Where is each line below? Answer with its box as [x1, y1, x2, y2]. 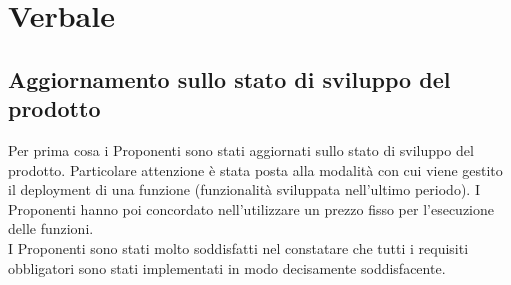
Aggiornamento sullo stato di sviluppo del [8, 63, 451, 94]
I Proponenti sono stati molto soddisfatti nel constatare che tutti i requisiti [8, 237, 469, 258]
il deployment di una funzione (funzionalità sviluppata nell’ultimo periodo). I [8, 179, 480, 200]
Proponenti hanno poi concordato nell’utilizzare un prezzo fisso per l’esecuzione [8, 198, 494, 219]
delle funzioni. [8, 218, 94, 239]
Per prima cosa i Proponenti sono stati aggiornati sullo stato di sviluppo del [8, 139, 474, 160]
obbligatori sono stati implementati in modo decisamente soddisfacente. [8, 257, 446, 278]
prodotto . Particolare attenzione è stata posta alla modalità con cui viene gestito [8, 159, 503, 180]
